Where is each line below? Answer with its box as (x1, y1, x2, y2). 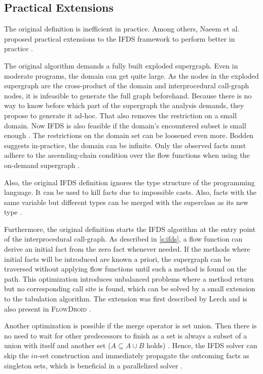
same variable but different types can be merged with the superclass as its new (4, 196, 249, 207)
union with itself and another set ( (4, 340, 111, 351)
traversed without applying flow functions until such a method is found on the (4, 263, 247, 274)
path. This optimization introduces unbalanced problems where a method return (4, 273, 254, 284)
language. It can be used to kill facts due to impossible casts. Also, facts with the (4, 187, 256, 197)
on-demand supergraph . (4, 159, 80, 170)
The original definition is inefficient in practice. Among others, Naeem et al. (4, 23, 240, 34)
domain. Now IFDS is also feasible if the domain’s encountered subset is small (4, 120, 246, 130)
